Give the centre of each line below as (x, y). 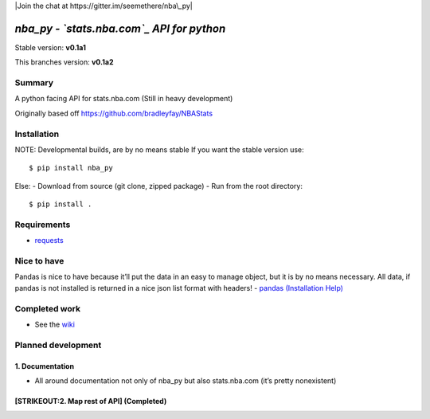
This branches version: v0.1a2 (64, 62)
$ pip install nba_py (71, 168)
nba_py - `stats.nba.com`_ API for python (120, 28)
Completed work (48, 308)
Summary (34, 83)
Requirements (43, 225)
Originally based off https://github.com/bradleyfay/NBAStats (114, 113)
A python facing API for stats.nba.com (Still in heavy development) (124, 99)
